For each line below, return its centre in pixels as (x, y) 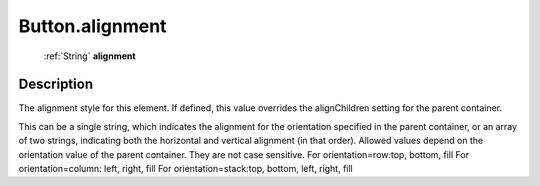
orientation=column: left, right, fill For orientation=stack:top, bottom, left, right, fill (186, 169)
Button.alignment (92, 26)
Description (56, 84)
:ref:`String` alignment (89, 56)
